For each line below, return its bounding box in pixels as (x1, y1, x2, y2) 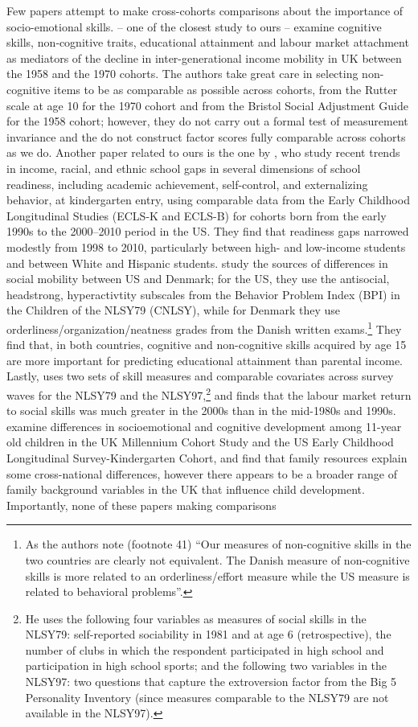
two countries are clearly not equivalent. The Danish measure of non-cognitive (25, 551, 410, 568)
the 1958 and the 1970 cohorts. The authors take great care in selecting (6, 65, 359, 82)
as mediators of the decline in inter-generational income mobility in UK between (6, 49, 402, 66)
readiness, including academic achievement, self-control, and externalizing (6, 175, 368, 192)
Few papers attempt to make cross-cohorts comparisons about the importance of (6, 2, 404, 18)
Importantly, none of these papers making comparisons (6, 496, 277, 513)
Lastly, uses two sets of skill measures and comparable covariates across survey (6, 368, 394, 384)
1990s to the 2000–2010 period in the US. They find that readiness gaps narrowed (6, 223, 409, 240)
